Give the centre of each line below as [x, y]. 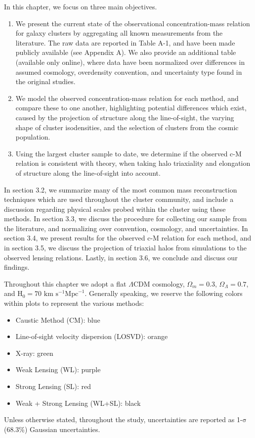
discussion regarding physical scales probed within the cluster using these [115, 209]
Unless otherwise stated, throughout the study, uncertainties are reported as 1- [123, 419]
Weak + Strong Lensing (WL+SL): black [78, 403]
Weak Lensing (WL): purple [58, 369]
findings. [17, 267]
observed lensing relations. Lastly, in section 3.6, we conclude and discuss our [121, 257]
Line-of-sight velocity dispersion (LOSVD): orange [92, 336]
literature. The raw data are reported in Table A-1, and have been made [125, 42]
